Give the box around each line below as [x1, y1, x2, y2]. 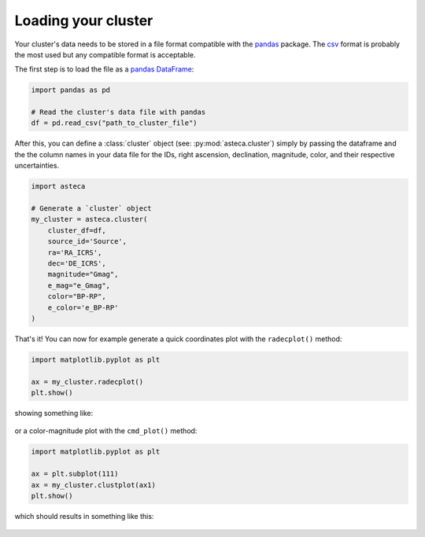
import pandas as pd [31, 86, 110, 94]
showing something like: [14, 409, 94, 418]
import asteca [31, 182, 86, 191]
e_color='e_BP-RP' [47, 303, 119, 312]
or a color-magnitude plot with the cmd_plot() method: [14, 426, 198, 436]
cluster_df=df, [47, 226, 106, 235]
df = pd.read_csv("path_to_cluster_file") [31, 119, 198, 127]
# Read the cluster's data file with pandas [31, 108, 206, 117]
